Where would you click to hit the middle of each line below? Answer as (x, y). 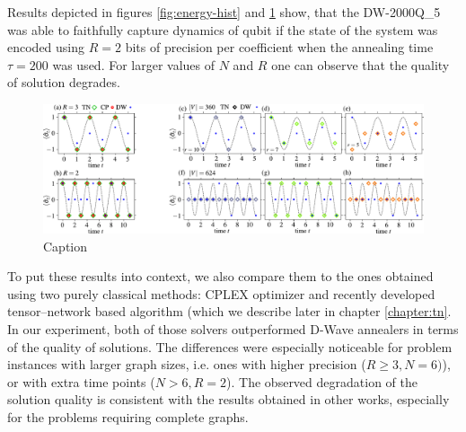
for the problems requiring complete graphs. (128, 417)
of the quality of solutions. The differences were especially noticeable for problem (230, 346)
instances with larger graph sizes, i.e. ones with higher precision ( (187, 364)
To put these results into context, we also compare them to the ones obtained (220, 276)
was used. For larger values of (134, 64)
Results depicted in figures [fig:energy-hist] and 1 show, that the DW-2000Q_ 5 (224, 12)
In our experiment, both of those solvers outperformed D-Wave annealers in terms (233, 329)
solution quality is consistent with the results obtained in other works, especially (229, 399)
